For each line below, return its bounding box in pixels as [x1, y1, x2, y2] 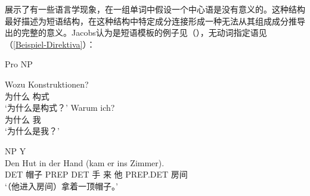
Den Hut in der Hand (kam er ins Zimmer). [5, 156, 165, 169]
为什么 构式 [5, 89, 49, 102]
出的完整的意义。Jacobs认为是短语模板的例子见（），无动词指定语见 [5, 26, 267, 39]
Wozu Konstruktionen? [5, 77, 89, 90]
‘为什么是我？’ [5, 125, 60, 137]
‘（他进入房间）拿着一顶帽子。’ [5, 179, 118, 192]
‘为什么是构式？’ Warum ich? [5, 101, 115, 114]
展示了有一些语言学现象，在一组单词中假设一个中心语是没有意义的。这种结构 [5, 3, 305, 15]
